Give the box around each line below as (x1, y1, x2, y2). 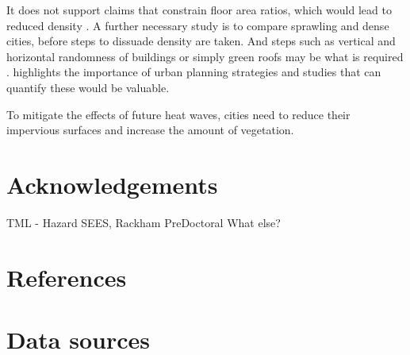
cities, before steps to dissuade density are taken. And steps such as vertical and (6, 33, 396, 49)
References (6, 260, 127, 293)
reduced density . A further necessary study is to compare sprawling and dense (6, 17, 389, 33)
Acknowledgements (6, 168, 218, 200)
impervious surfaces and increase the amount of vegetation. (6, 122, 294, 138)
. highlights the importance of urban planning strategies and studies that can (6, 64, 381, 80)
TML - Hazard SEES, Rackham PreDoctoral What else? (6, 214, 281, 230)
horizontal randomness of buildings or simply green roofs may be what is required (6, 48, 404, 64)
